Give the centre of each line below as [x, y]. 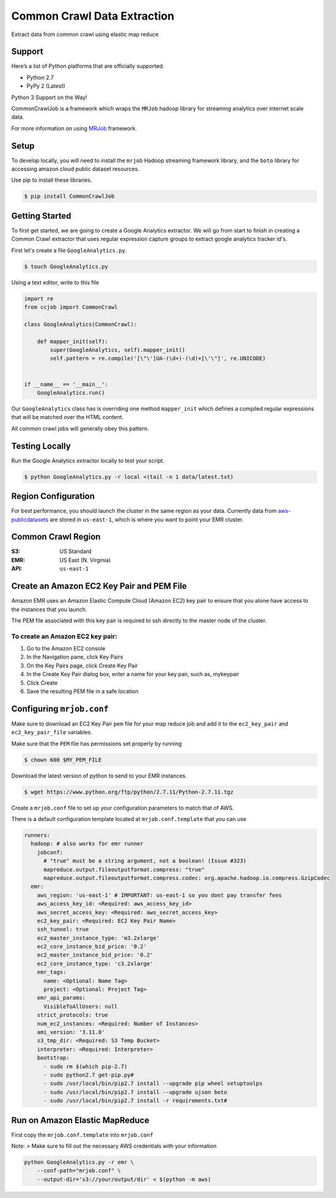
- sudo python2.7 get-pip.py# [89, 1075]
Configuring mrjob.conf [60, 709]
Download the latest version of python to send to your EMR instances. [99, 776]
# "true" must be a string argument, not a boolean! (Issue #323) [145, 861]
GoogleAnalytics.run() [71, 393]
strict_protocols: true [72, 1015]
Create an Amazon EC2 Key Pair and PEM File [99, 586]
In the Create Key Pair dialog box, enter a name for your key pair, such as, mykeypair [133, 674]
